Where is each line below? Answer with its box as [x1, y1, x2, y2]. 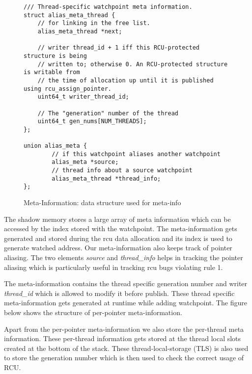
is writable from [24, 69, 80, 76]
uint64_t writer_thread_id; [37, 93, 129, 101]
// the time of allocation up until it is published [37, 77, 214, 84]
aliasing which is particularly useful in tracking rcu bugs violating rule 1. [4, 262, 223, 272]
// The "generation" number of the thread [37, 109, 178, 117]
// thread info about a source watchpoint [52, 167, 193, 174]
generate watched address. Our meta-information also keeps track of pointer [4, 242, 232, 253]
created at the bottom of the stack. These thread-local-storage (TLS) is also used [4, 343, 249, 353]
